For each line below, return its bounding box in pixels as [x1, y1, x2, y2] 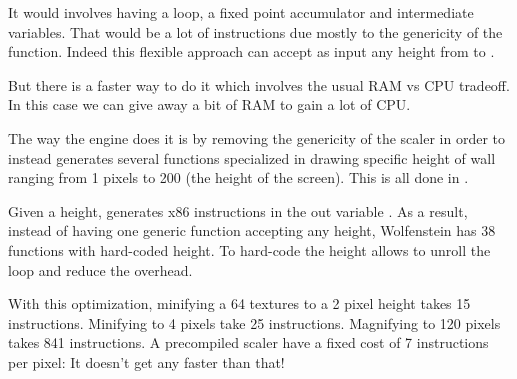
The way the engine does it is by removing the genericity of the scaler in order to [8, 127, 505, 148]
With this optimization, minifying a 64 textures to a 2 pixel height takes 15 [8, 293, 471, 314]
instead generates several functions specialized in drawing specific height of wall [8, 147, 496, 168]
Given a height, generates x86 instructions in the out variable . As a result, [8, 200, 468, 221]
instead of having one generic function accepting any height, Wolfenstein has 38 [8, 220, 496, 241]
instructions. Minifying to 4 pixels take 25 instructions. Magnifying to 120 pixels [8, 312, 501, 333]
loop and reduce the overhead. [8, 259, 193, 280]
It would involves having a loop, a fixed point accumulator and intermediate [8, 2, 474, 22]
